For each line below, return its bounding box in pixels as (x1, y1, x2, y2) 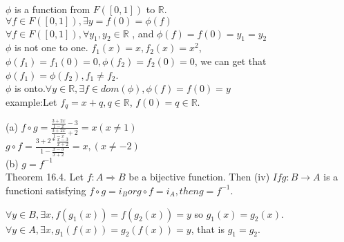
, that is (191, 221, 224, 236)
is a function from (15, 2, 90, 16)
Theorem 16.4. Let (6, 169, 84, 184)
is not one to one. (15, 40, 88, 55)
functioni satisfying (6, 183, 86, 197)
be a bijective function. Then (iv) (128, 169, 270, 184)
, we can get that (194, 53, 267, 68)
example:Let (6, 94, 57, 109)
